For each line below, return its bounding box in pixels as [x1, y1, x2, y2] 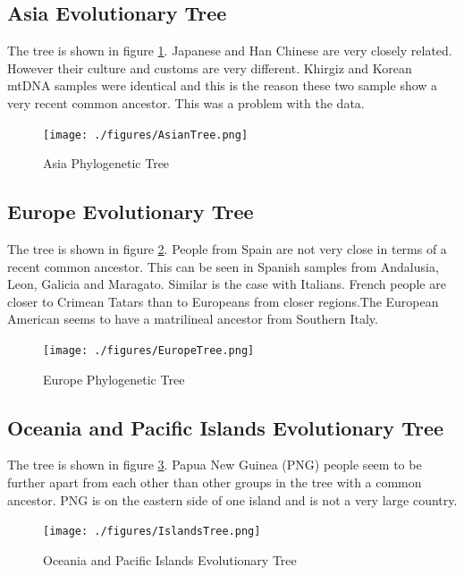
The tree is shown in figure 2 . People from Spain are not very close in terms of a [7, 240, 447, 258]
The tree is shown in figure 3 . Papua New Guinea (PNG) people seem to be [7, 455, 422, 474]
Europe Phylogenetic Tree [43, 369, 185, 388]
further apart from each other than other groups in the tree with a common [7, 473, 422, 492]
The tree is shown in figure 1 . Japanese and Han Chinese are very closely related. [7, 41, 452, 60]
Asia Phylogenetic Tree [43, 154, 170, 173]
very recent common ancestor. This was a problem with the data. [7, 93, 365, 112]
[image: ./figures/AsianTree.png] [43, 128, 249, 141]
